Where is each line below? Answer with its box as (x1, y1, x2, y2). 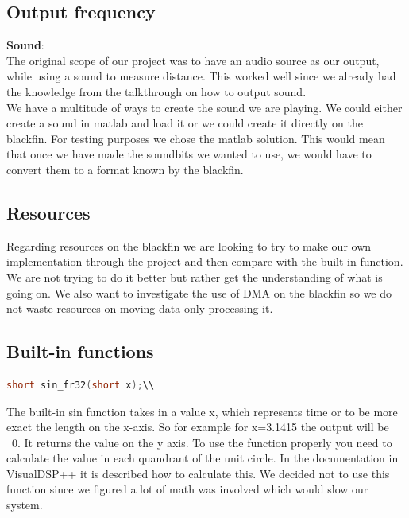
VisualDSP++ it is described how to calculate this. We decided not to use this (6, 465, 390, 481)
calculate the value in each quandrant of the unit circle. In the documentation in (6, 450, 399, 466)
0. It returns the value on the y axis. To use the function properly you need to (11, 434, 392, 450)
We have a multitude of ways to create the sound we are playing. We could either (6, 99, 403, 115)
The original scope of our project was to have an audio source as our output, (6, 52, 380, 68)
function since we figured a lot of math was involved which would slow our (6, 481, 368, 497)
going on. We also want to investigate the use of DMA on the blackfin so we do (6, 284, 392, 301)
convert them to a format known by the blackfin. (6, 161, 244, 177)
